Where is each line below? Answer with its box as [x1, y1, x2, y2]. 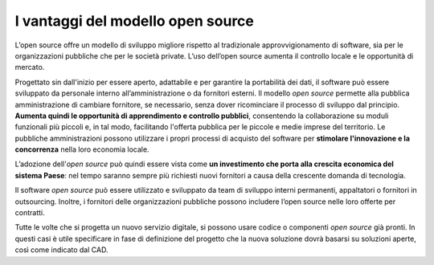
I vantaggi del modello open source [14, 12, 255, 30]
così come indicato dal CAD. [14, 245, 108, 255]
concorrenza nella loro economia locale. [14, 145, 149, 154]
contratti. [14, 208, 45, 218]
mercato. [14, 63, 45, 72]
